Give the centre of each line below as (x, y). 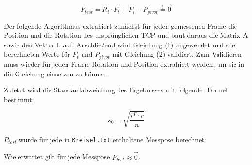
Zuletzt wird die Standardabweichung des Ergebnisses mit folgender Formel (116, 90)
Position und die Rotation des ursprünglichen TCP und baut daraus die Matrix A (126, 35)
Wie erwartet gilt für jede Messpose (57, 157)
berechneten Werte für (37, 54)
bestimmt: (19, 99)
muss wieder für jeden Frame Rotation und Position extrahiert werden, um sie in (124, 64)
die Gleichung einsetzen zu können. (56, 73)
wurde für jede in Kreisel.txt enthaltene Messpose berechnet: (112, 139)
